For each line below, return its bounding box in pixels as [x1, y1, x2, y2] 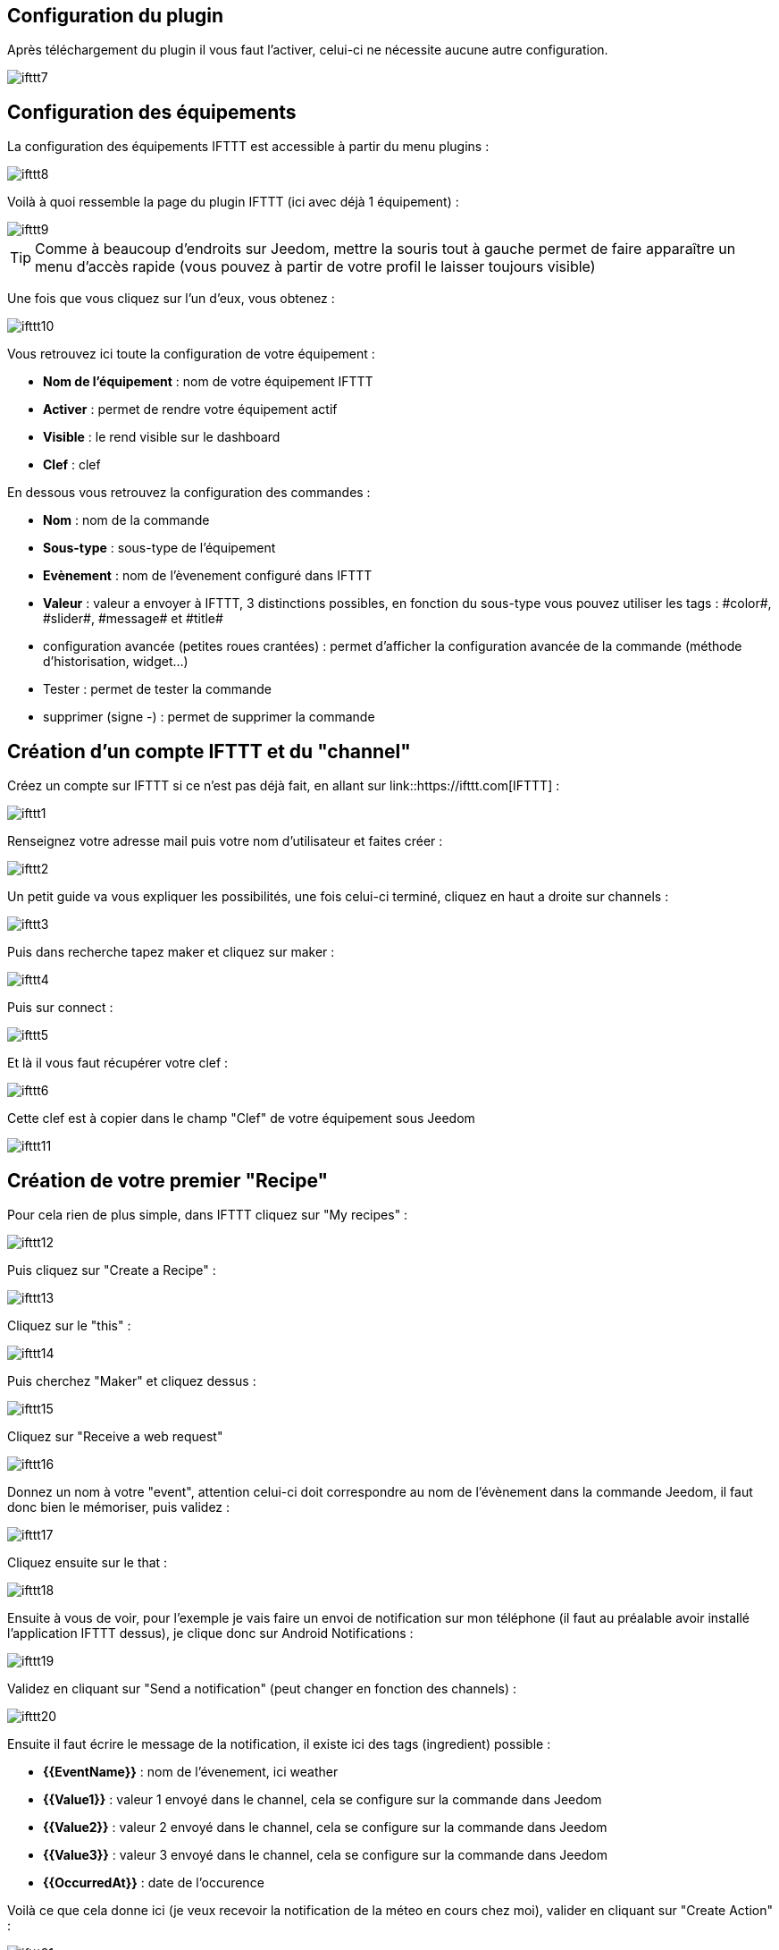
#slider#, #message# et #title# [43, 611, 223, 627]
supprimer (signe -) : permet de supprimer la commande [43, 709, 375, 725]
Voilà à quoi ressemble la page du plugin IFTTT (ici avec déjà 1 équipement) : [7, 194, 459, 210]
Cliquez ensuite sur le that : [7, 1554, 168, 1570]
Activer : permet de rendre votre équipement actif [43, 401, 338, 418]
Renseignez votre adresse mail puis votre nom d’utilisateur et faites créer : [7, 833, 443, 849]
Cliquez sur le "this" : [7, 1317, 131, 1333]
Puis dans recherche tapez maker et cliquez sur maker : [7, 944, 335, 960]
